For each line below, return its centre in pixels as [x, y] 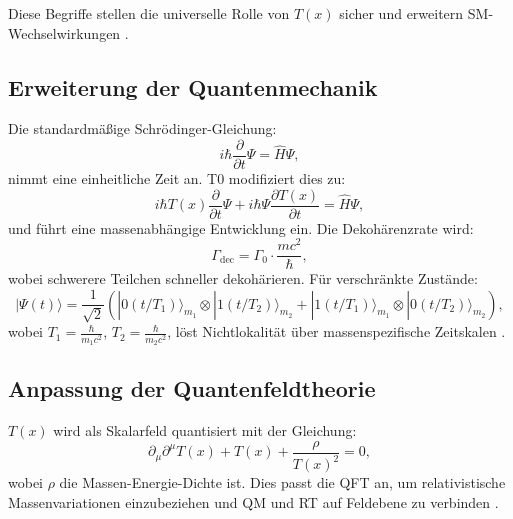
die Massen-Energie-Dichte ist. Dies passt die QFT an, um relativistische [282, 482]
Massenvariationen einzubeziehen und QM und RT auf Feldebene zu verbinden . [253, 501]
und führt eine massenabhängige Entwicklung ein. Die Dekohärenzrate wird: [241, 227]
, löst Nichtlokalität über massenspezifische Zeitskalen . [336, 331]
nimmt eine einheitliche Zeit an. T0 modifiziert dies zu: [177, 178]
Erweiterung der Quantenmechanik [193, 86]
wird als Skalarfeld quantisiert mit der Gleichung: [205, 430]
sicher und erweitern [401, 13]
